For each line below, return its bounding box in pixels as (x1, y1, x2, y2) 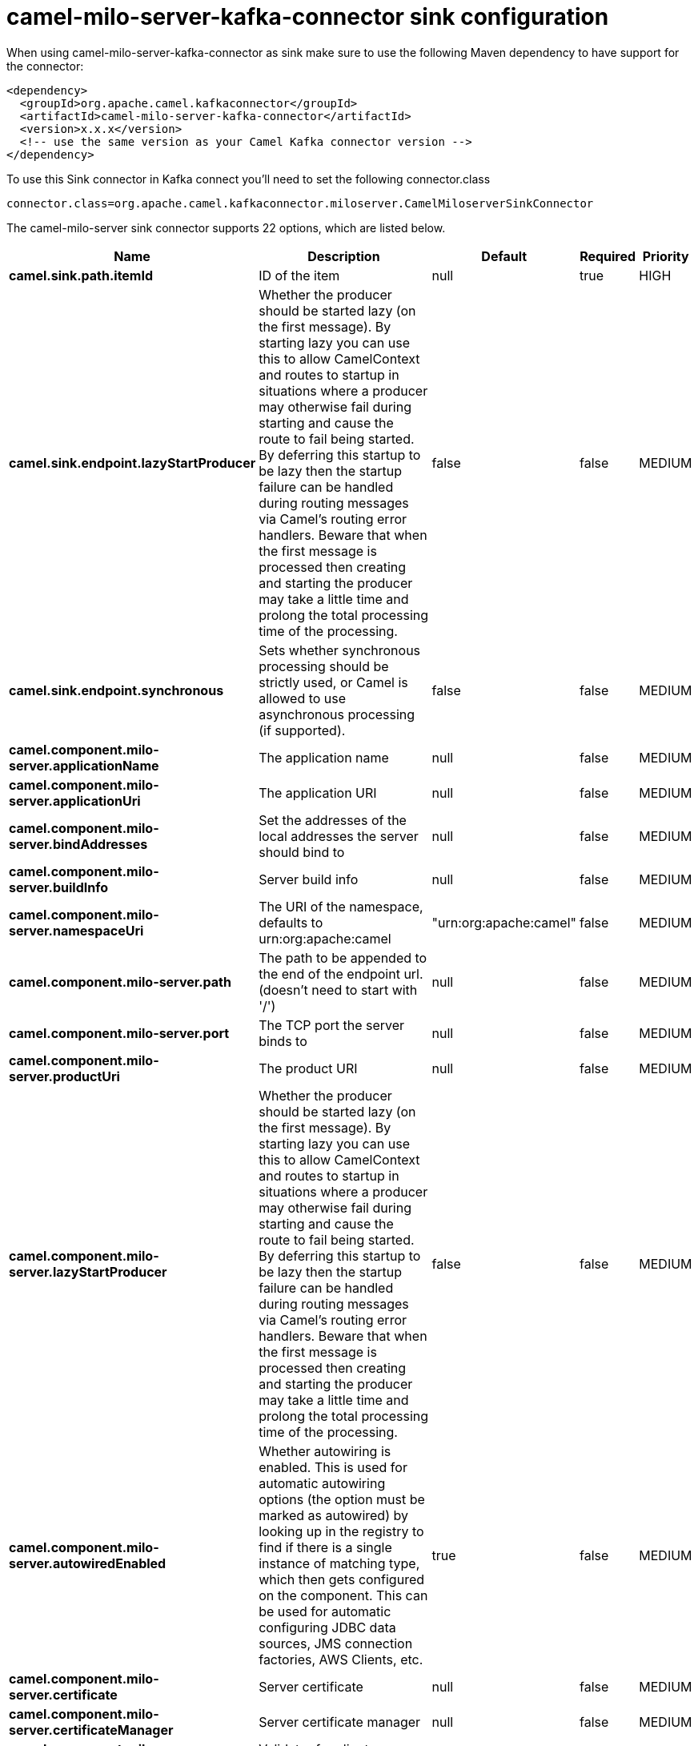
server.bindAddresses (9, 835, 148, 852)
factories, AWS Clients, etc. (259, 1651, 423, 1668)
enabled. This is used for (259, 1458, 407, 1475)
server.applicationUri (9, 792, 141, 809)
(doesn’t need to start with (259, 981, 418, 998)
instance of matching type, (259, 1555, 420, 1571)
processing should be (259, 658, 389, 674)
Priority (642, 247, 689, 264)
